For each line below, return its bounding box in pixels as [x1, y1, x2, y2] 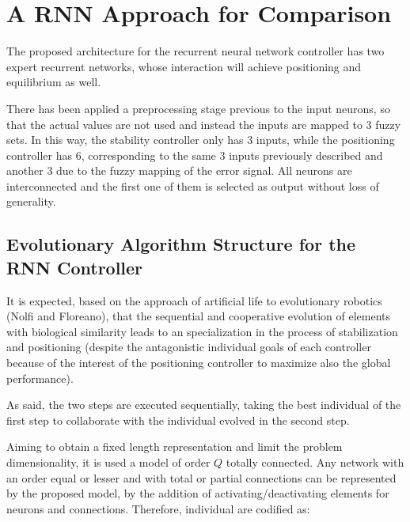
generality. [6, 193, 56, 210]
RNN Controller [6, 255, 143, 279]
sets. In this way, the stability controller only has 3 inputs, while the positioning [6, 131, 395, 148]
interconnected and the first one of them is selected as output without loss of [6, 177, 379, 194]
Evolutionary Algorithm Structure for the [6, 232, 356, 256]
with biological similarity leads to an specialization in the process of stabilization [6, 323, 398, 339]
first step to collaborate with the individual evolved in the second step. [6, 411, 350, 428]
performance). [6, 369, 74, 386]
